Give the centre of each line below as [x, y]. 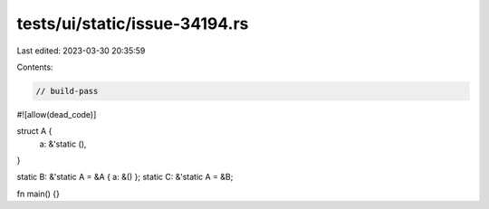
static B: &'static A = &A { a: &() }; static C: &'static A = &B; [125, 177]
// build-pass [67, 91]
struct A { [34, 131]
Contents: [35, 67]
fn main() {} [38, 194]
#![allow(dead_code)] [57, 114]
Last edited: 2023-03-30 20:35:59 [81, 51]
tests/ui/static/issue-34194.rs [133, 24]
